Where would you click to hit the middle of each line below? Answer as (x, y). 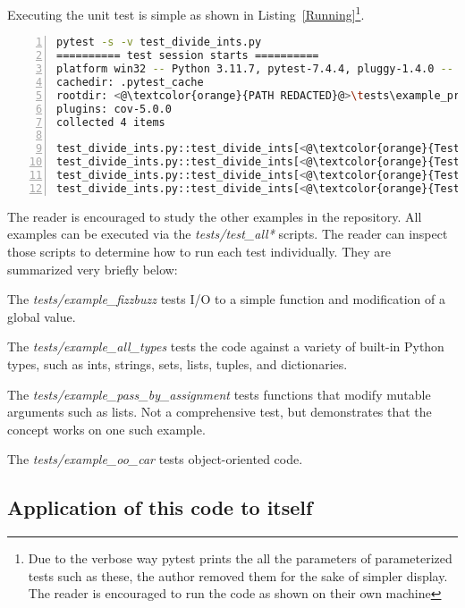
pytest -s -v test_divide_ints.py (159, 42)
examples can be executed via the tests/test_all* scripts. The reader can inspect (228, 234)
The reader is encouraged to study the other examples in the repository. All (215, 216)
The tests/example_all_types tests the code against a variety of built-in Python (226, 346)
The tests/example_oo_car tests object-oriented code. (155, 459)
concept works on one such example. (106, 429)
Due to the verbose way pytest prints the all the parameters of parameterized (240, 558)
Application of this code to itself (160, 507)
